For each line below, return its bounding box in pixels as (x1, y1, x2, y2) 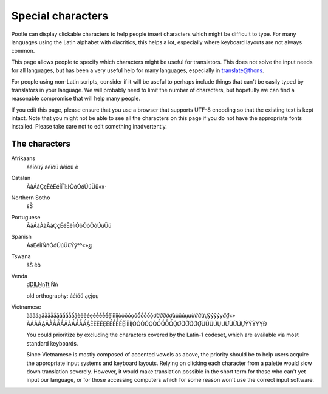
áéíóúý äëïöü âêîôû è (26, 163, 79, 170)
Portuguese (11, 213, 41, 221)
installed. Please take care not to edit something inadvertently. (11, 123, 167, 130)
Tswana (11, 253, 31, 260)
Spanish (11, 233, 32, 241)
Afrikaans (11, 155, 36, 162)
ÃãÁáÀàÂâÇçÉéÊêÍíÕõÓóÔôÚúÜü (26, 222, 112, 230)
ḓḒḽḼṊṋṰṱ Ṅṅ (26, 281, 58, 288)
